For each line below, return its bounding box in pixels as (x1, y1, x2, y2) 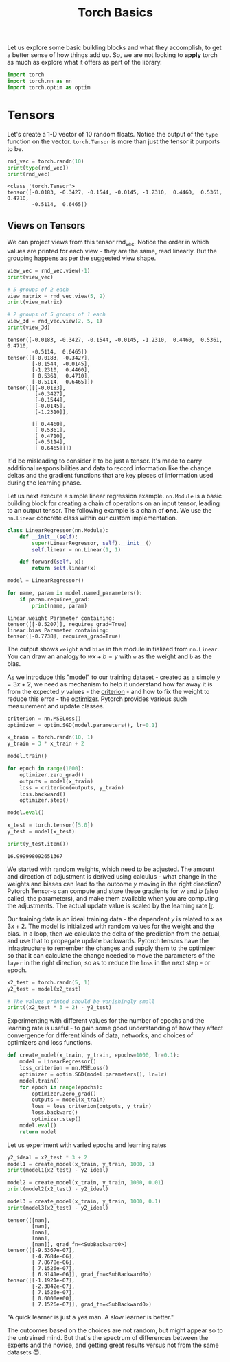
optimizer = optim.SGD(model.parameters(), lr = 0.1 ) (7, 722, 158, 728)
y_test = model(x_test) (7, 829, 76, 835)
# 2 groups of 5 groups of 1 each (7, 311, 106, 319)
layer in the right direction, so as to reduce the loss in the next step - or (7, 958, 211, 967)
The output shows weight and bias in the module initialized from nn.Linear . (7, 645, 220, 653)
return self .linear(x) (32, 565, 97, 572)
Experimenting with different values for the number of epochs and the (7, 1017, 205, 1025)
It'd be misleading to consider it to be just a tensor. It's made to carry (7, 457, 203, 465)
